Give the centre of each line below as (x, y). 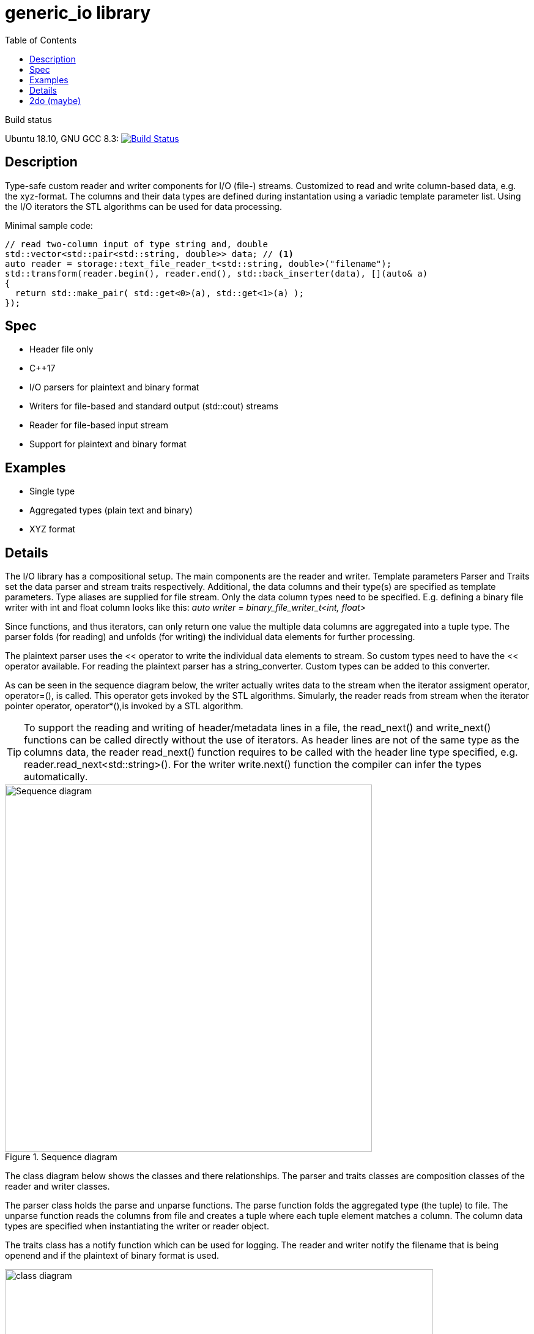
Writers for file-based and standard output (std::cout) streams (154, 406)
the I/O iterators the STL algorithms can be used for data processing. (143, 206)
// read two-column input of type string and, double (136, 244)
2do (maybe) (55, 100)
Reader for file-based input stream (99, 425)
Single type (52, 491)
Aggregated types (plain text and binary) (111, 510)
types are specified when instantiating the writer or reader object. (137, 1226)
